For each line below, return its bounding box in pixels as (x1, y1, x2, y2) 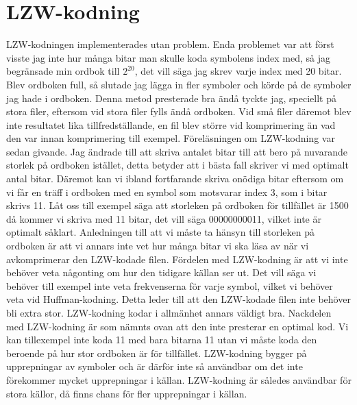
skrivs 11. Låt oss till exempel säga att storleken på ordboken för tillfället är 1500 (6, 198, 349, 212)
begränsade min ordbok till (6, 64, 120, 78)
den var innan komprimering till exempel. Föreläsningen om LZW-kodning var (6, 131, 335, 145)
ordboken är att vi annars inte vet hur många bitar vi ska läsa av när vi (6, 238, 309, 253)
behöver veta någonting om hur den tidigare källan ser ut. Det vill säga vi (6, 265, 317, 280)
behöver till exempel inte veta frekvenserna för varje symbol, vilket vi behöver (6, 278, 333, 293)
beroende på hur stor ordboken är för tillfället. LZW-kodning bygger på (6, 345, 307, 360)
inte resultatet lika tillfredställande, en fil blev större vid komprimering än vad (6, 117, 336, 132)
